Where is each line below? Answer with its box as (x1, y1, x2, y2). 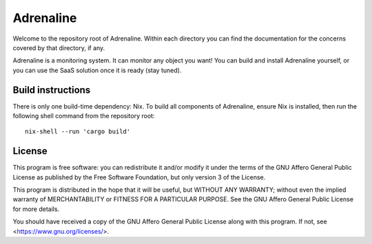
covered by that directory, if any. (12, 43, 105, 52)
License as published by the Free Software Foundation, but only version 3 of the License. (12, 173, 266, 181)
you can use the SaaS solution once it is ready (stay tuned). (12, 66, 182, 74)
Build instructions (12, 84, 91, 96)
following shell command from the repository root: (12, 112, 155, 120)
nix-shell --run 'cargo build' (25, 128, 131, 135)
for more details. (12, 205, 60, 213)
